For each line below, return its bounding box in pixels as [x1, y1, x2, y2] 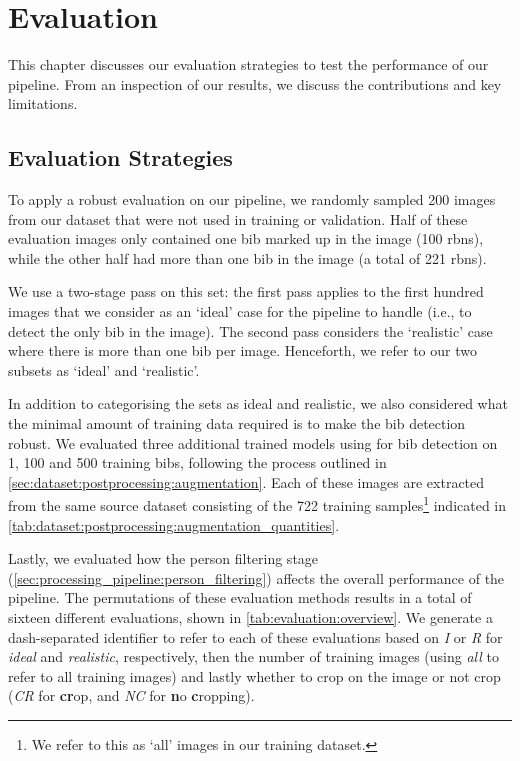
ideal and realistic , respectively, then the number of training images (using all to [8, 646, 499, 667]
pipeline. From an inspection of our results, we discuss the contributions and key [8, 73, 502, 94]
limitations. [8, 93, 78, 114]
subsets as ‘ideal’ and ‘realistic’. [8, 359, 200, 380]
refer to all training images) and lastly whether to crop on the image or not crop [8, 665, 501, 686]
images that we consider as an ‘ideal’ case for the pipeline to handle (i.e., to [8, 301, 472, 322]
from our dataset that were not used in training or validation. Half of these [8, 208, 468, 229]
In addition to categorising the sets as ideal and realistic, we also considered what [8, 393, 508, 414]
